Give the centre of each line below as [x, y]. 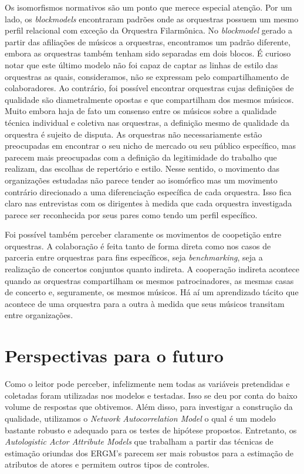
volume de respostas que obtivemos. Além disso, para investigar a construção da [149, 407]
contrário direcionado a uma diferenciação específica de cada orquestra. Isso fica [148, 191]
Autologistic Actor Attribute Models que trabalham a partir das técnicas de [139, 441]
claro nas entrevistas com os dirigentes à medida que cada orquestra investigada [148, 203]
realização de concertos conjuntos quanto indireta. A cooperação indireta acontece [152, 269]
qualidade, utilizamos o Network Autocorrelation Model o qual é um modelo [140, 418]
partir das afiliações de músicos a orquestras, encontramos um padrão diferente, [148, 41]
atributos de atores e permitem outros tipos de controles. [107, 464]
